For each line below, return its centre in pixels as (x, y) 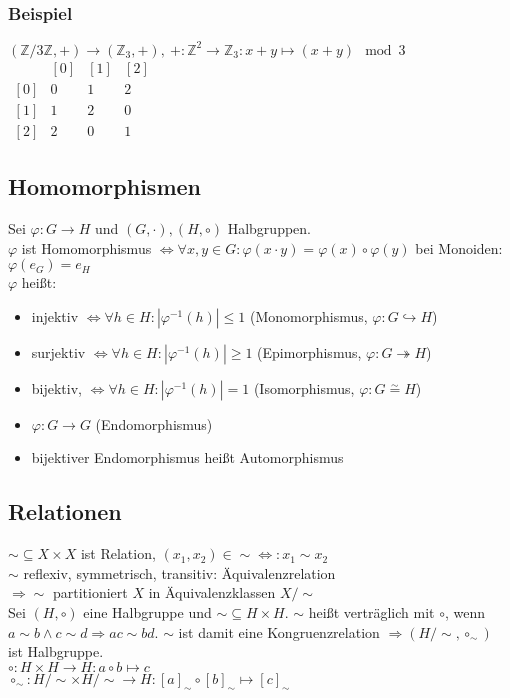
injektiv (55, 315)
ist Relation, (118, 553)
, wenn (464, 612)
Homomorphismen (104, 186)
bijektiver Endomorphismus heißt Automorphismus (187, 457)
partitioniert (90, 592)
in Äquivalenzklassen (212, 592)
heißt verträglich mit (371, 612)
